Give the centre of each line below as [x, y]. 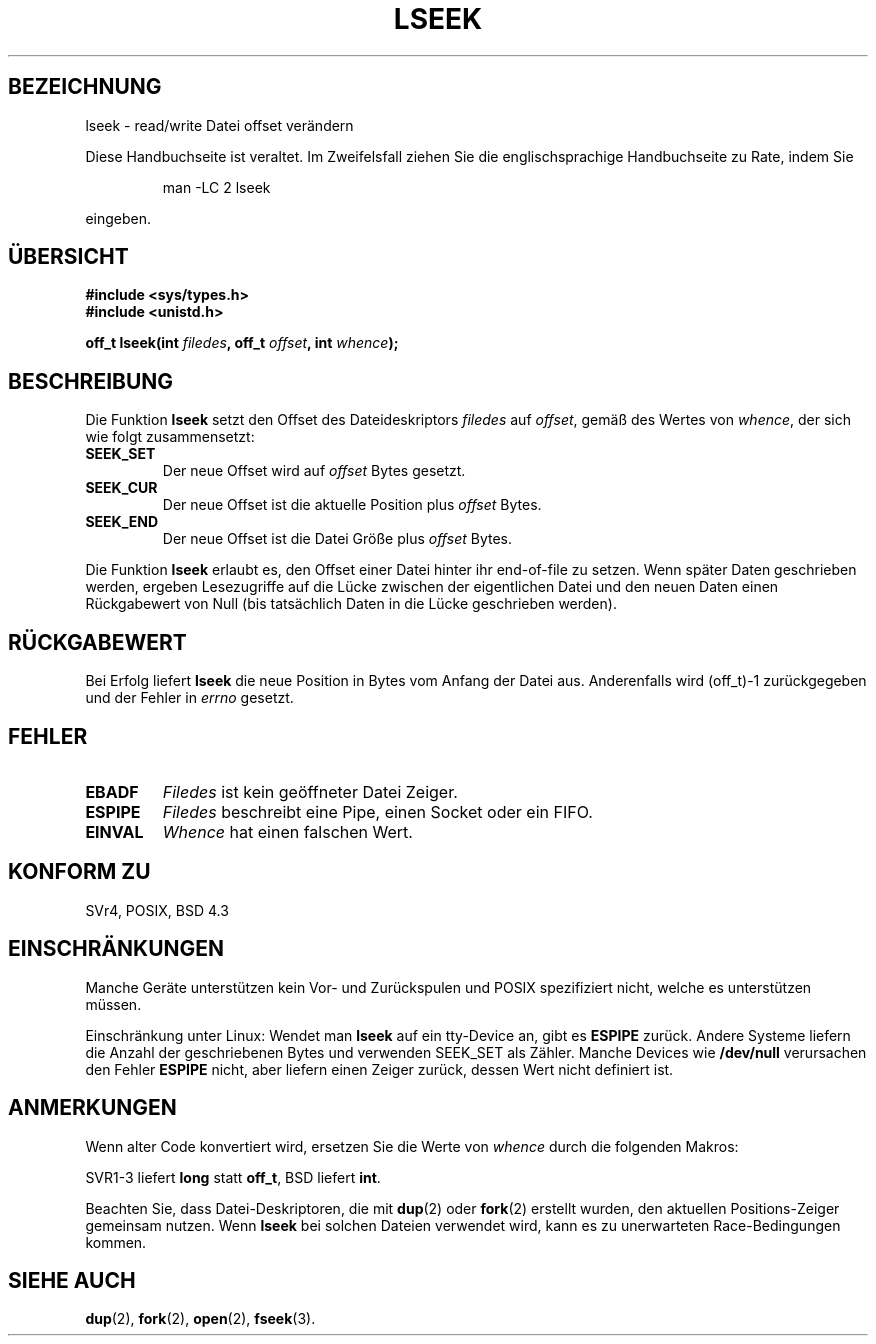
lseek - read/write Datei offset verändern [219, 125]
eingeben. [118, 218]
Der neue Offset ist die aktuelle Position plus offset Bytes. [352, 505]
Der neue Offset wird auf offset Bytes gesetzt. [314, 471]
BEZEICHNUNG [85, 87]
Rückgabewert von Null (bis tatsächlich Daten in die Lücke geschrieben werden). [351, 604]
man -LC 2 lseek [216, 187]
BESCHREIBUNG [91, 381]
